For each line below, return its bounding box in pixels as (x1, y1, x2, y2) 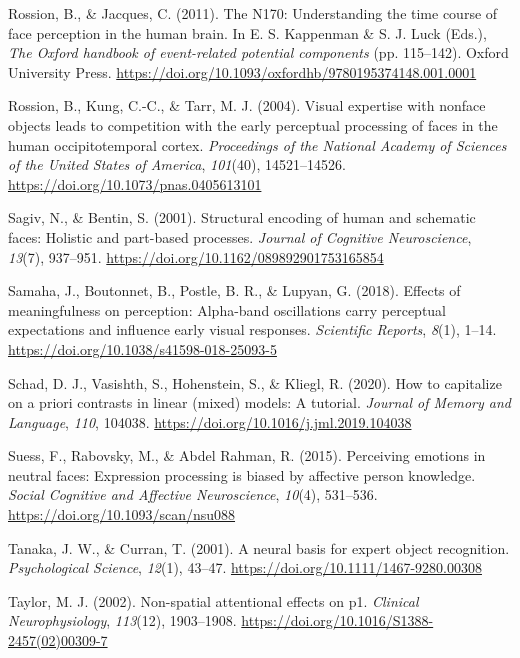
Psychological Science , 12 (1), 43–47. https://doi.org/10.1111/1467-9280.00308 (8, 557, 482, 578)
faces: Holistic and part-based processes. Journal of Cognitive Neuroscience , (8, 226, 472, 247)
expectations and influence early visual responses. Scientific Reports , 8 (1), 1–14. (8, 319, 497, 340)
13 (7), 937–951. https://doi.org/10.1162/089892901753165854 (8, 246, 384, 267)
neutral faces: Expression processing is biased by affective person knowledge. (8, 464, 476, 485)
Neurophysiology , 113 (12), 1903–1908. (8, 610, 237, 631)
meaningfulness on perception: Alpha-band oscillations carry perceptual (8, 299, 447, 320)
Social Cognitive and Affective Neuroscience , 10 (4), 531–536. (8, 484, 378, 505)
